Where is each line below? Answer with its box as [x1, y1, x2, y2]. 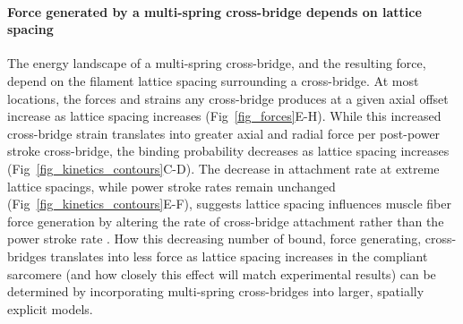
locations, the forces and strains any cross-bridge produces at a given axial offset [7, 89, 449, 107]
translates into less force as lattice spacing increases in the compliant [50, 246, 428, 265]
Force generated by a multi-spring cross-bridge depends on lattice [7, 2, 422, 21]
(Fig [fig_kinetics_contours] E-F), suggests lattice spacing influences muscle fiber [7, 194, 451, 213]
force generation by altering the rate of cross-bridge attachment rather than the [7, 211, 444, 230]
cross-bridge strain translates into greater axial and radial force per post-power [7, 124, 441, 142]
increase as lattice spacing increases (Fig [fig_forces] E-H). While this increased [7, 107, 442, 125]
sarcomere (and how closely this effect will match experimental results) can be [7, 264, 436, 283]
